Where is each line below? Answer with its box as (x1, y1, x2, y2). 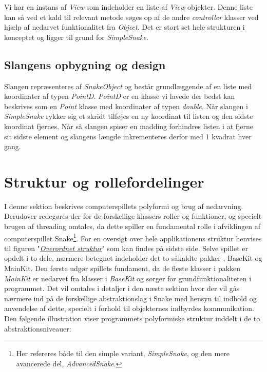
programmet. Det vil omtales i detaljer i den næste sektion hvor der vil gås (4, 283, 240, 294)
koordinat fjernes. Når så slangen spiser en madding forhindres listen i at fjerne (4, 120, 254, 131)
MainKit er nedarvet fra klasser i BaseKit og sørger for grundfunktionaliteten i (4, 273, 252, 283)
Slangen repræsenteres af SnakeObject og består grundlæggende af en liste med (4, 80, 252, 91)
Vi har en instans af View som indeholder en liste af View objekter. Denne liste (4, 2, 253, 12)
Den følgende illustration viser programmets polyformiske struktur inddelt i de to (4, 313, 260, 324)
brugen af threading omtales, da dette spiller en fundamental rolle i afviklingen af (4, 221, 260, 232)
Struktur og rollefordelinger (4, 171, 204, 192)
